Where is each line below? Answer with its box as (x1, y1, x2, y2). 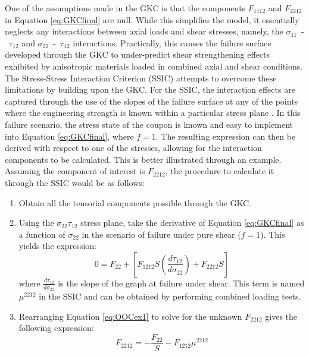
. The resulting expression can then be (155, 130, 296, 142)
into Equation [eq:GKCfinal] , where (5, 130, 134, 142)
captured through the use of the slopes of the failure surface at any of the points (5, 94, 298, 107)
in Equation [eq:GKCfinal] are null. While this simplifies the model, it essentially (5, 13, 299, 26)
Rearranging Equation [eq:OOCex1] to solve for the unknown (18, 310, 242, 322)
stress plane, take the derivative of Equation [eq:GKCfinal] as (80, 216, 304, 229)
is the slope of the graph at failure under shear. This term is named (58, 276, 305, 289)
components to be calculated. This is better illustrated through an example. (5, 153, 282, 165)
